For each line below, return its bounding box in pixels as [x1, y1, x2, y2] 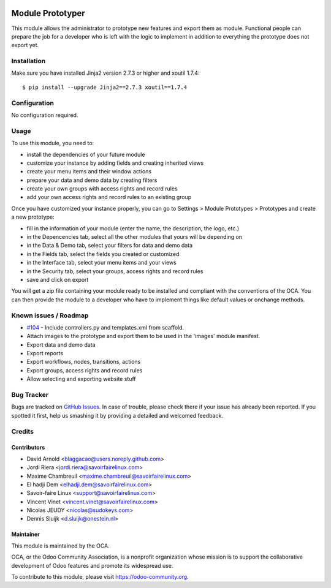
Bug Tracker [11, 391, 49, 399]
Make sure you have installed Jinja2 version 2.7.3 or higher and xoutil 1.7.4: [11, 69, 200, 77]
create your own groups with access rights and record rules [26, 185, 178, 192]
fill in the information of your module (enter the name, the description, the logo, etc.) [26, 224, 240, 232]
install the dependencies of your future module [26, 151, 145, 158]
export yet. [11, 42, 39, 49]
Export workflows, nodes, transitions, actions [26, 358, 141, 366]
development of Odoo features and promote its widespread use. [11, 562, 173, 569]
